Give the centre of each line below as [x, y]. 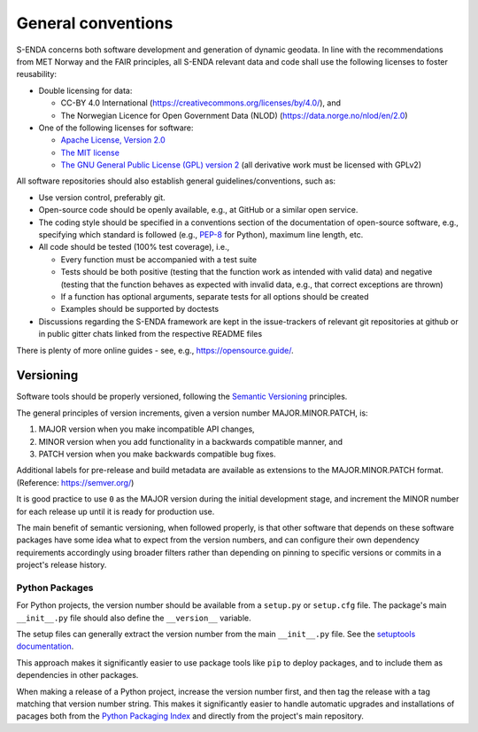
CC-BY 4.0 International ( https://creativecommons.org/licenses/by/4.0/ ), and [200, 103]
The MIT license [90, 152]
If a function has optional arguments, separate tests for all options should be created [215, 296]
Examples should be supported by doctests [140, 309]
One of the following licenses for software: [116, 128]
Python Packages [55, 588]
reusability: [37, 74]
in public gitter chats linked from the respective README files [150, 334]
